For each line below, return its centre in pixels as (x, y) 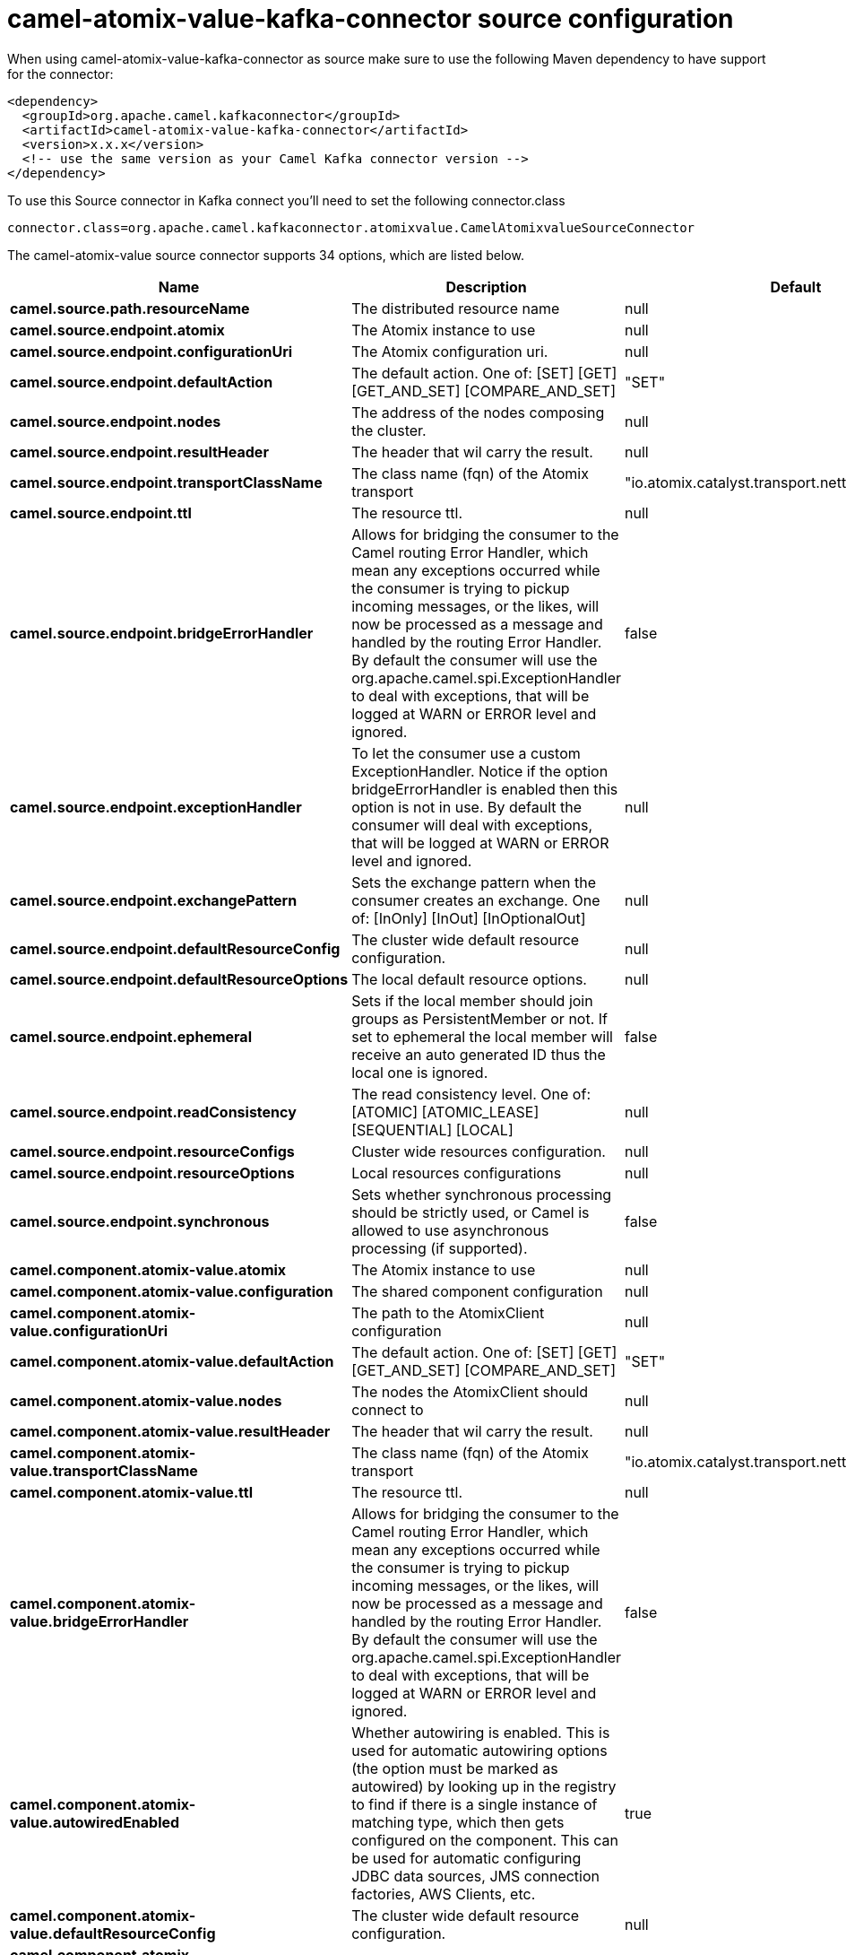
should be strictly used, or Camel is (470, 1212)
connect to (388, 1409)
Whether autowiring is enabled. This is (481, 1732)
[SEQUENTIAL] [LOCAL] (432, 1130)
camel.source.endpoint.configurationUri (151, 351)
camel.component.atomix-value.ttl (132, 1492)
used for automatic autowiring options (479, 1750)
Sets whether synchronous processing (482, 1194)
